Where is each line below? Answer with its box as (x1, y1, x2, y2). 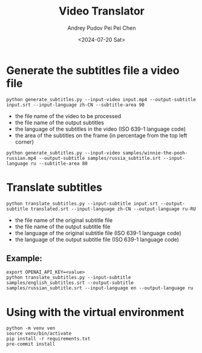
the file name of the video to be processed (15, 112, 122, 119)
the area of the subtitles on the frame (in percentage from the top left (15, 131, 187, 139)
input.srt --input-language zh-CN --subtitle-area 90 (6, 102, 145, 108)
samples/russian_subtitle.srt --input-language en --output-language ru (6, 285, 194, 291)
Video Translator (58, 4, 145, 18)
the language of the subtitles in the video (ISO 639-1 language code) (15, 125, 186, 133)
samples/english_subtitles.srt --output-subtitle (6, 280, 134, 286)
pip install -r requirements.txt (6, 336, 91, 342)
